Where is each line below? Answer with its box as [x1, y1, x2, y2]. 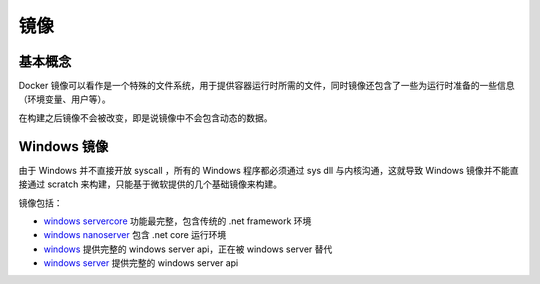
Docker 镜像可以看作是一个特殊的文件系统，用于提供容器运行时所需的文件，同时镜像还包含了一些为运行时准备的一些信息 [18, 80, 515, 92]
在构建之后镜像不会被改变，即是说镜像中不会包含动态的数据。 [18, 111, 273, 124]
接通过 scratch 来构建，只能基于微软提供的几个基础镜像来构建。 [18, 178, 283, 190]
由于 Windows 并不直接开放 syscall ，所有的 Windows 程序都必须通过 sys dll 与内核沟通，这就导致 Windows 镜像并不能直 [18, 164, 519, 176]
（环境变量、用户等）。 [18, 93, 111, 105]
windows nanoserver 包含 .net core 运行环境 [43, 229, 227, 241]
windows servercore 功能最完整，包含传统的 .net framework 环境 [43, 215, 312, 227]
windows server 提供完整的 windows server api [43, 257, 239, 269]
